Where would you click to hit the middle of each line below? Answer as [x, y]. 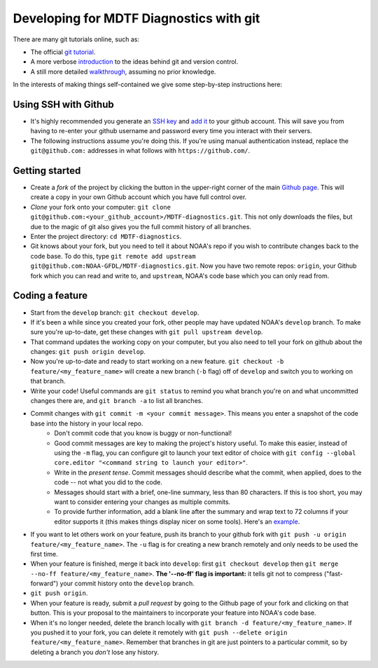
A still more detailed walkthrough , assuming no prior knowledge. [123, 71]
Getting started [47, 171]
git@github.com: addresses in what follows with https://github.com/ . [140, 151]
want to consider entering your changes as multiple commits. [142, 502]
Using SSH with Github [64, 104]
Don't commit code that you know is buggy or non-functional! [143, 433]
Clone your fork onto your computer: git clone [101, 207]
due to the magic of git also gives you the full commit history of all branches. [141, 226]
